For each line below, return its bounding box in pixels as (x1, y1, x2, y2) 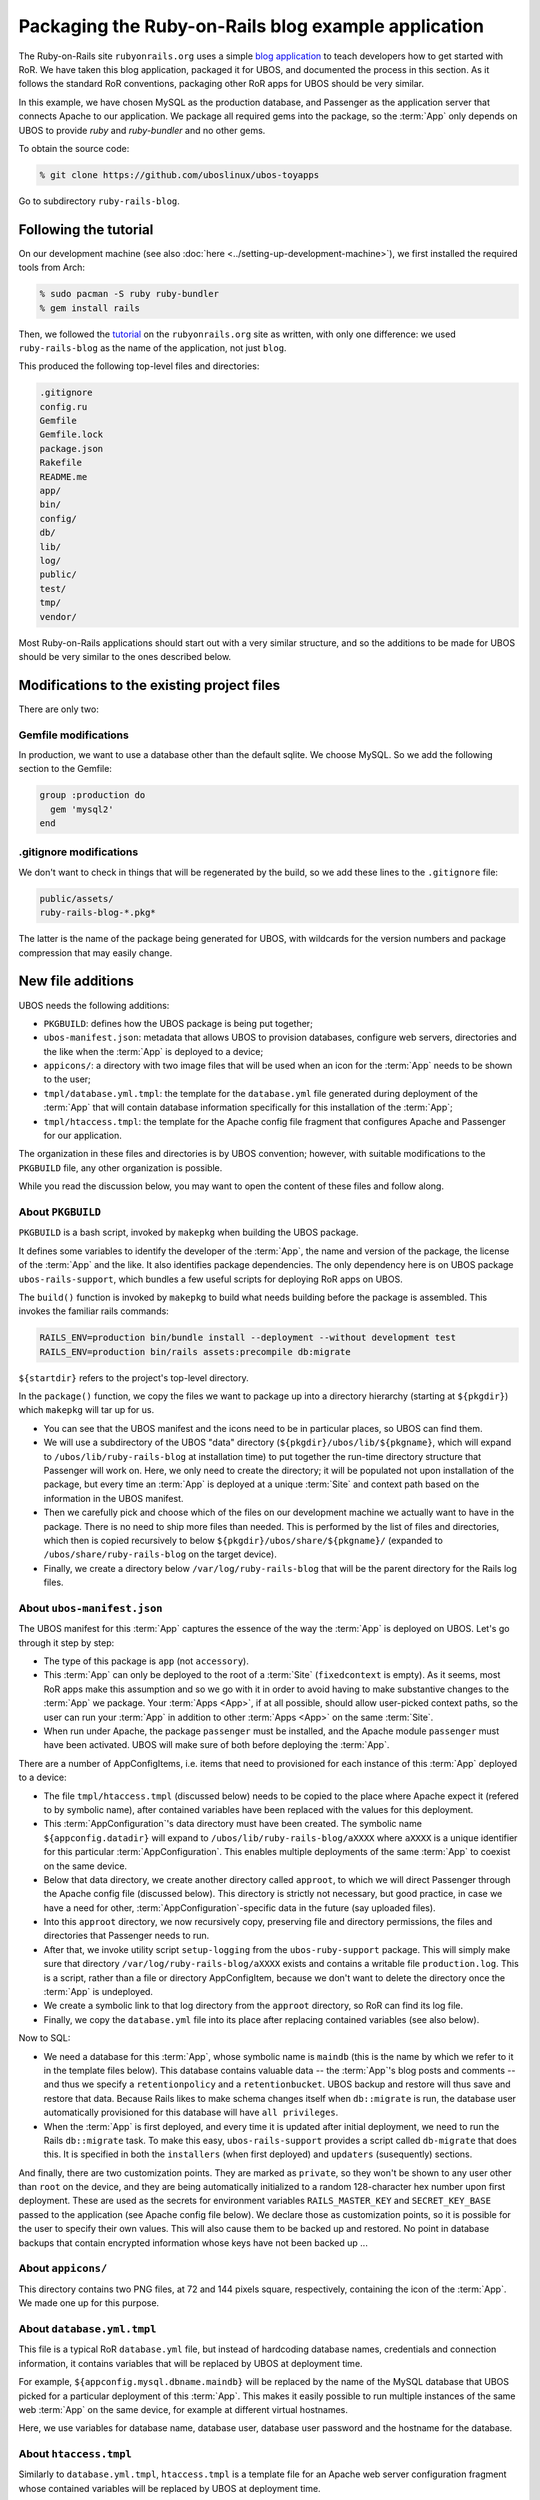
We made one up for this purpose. (18, 2297, 160, 2309)
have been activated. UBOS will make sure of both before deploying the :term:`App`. (43, 1739, 390, 1751)
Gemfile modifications (18, 728, 129, 742)
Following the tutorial (18, 221, 154, 238)
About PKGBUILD (18, 1205, 102, 1219)
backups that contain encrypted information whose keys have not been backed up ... (18, 2236, 369, 2249)
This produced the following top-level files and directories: (18, 360, 260, 372)
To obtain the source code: (18, 142, 130, 154)
